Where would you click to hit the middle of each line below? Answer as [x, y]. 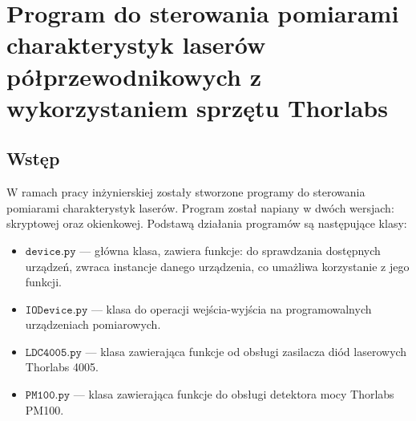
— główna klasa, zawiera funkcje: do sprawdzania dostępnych [230, 250]
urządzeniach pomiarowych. [93, 324]
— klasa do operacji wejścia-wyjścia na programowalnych [231, 308]
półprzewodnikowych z [134, 76]
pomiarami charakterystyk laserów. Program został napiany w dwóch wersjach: [200, 207]
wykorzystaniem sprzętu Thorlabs [197, 107]
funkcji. [43, 282]
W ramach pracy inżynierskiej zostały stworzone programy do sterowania [186, 192]
